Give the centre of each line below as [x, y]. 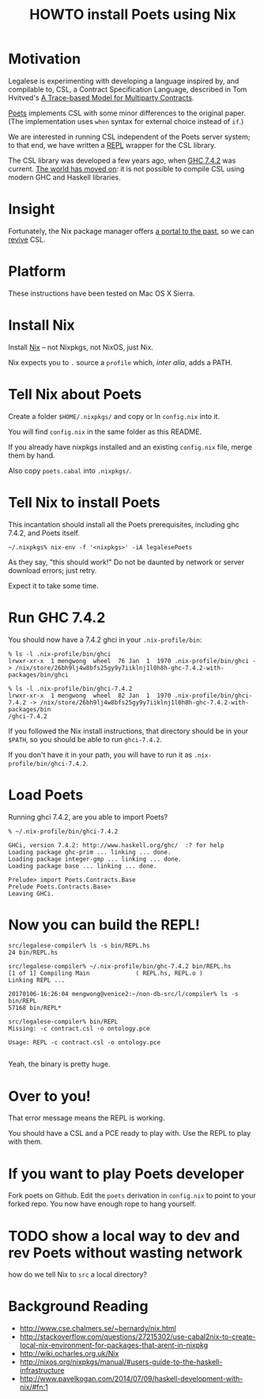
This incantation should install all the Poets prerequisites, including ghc [124, 524]
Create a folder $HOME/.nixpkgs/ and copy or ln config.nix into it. [114, 416]
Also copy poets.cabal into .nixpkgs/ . [70, 470]
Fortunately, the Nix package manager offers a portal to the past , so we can [131, 231]
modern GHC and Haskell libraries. [64, 177]
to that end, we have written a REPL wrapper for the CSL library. [112, 145]
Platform [37, 272]
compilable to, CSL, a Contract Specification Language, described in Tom [128, 89]
